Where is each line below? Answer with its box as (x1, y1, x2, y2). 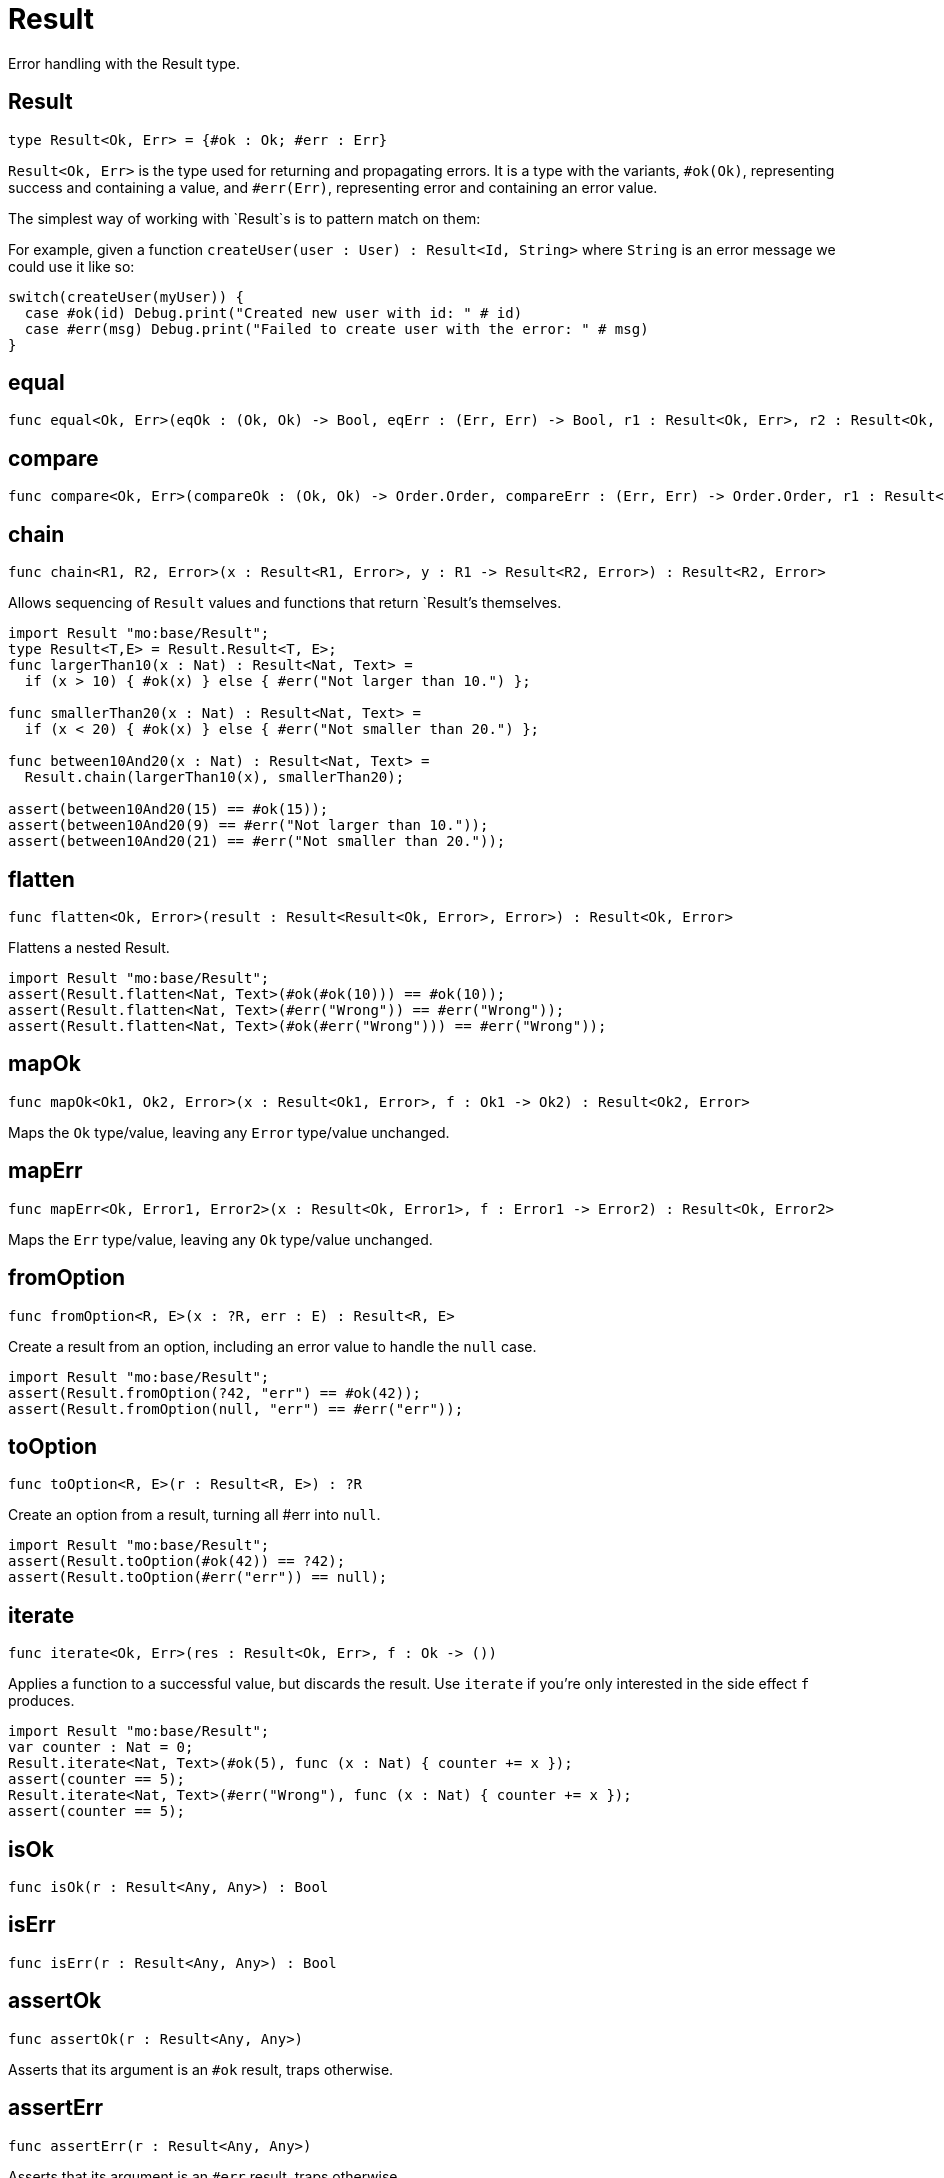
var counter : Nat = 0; (8, 1739, 194, 1756)
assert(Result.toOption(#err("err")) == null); (8, 1569, 388, 1586)
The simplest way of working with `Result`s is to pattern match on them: (8, 209, 481, 227)
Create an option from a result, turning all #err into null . (8, 1506, 381, 1524)
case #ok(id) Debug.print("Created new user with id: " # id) (24, 304, 523, 321)
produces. (8, 1692, 75, 1710)
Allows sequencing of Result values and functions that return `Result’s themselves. (8, 594, 562, 612)
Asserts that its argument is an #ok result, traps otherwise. (8, 2060, 394, 2078)
